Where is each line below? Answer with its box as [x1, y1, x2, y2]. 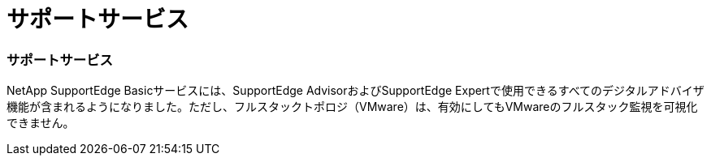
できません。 [7, 116, 75, 130]
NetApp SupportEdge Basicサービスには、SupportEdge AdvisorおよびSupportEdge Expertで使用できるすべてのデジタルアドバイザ [7, 83, 704, 98]
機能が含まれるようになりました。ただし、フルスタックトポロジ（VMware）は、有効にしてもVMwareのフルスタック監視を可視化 [7, 100, 698, 114]
